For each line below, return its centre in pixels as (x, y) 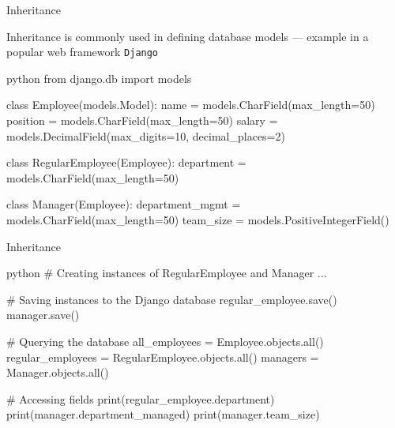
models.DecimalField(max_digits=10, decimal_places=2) (146, 135)
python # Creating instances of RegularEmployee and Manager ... (167, 273)
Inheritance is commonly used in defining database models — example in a (188, 36)
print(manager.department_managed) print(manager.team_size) (163, 414)
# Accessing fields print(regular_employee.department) (141, 398)
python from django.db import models (99, 78)
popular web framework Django (83, 52)
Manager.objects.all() (58, 372)
